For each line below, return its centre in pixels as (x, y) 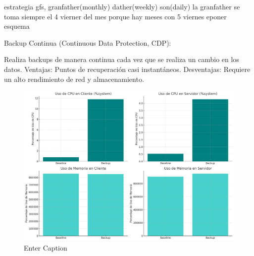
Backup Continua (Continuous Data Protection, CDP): (88, 42)
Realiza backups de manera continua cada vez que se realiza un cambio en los (122, 59)
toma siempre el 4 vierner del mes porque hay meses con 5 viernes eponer (115, 16)
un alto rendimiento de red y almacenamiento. (74, 79)
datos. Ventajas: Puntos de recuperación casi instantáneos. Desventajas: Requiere (127, 69)
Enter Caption (46, 247)
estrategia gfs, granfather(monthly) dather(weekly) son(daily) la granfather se (122, 6)
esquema (17, 26)
